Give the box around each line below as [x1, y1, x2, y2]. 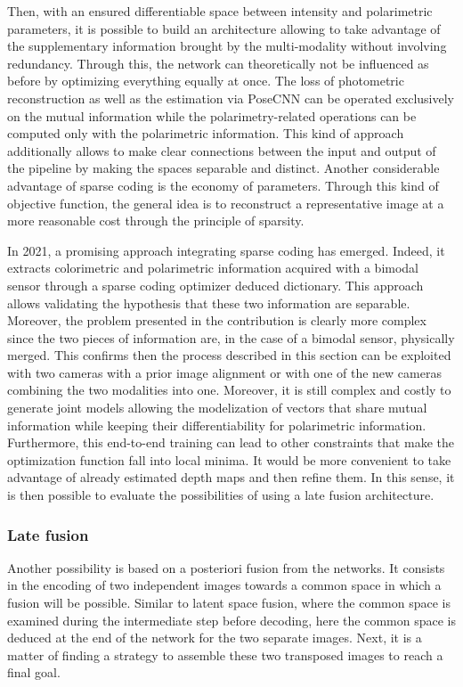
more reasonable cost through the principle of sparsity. [7, 211, 305, 230]
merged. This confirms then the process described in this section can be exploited [7, 346, 451, 364]
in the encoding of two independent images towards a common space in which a [7, 576, 442, 594]
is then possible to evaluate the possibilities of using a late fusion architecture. [7, 486, 435, 504]
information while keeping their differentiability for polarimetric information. [7, 415, 426, 434]
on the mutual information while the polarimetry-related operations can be [7, 106, 417, 125]
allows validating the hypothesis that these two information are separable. [7, 293, 410, 312]
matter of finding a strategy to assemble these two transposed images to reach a [7, 645, 443, 664]
